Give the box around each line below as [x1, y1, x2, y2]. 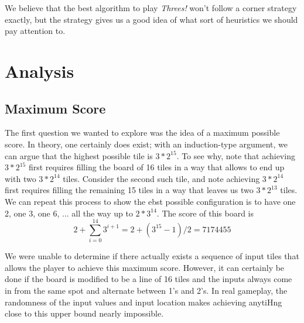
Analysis [5, 59, 74, 83]
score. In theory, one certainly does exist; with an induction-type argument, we [5, 138, 288, 150]
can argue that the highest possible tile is [5, 149, 153, 161]
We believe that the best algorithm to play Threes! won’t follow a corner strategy [5, 2, 297, 13]
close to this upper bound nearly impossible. [5, 307, 164, 319]
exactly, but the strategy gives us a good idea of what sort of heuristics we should [5, 13, 298, 25]
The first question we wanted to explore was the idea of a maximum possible [5, 126, 280, 139]
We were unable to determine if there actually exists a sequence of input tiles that [5, 250, 299, 262]
